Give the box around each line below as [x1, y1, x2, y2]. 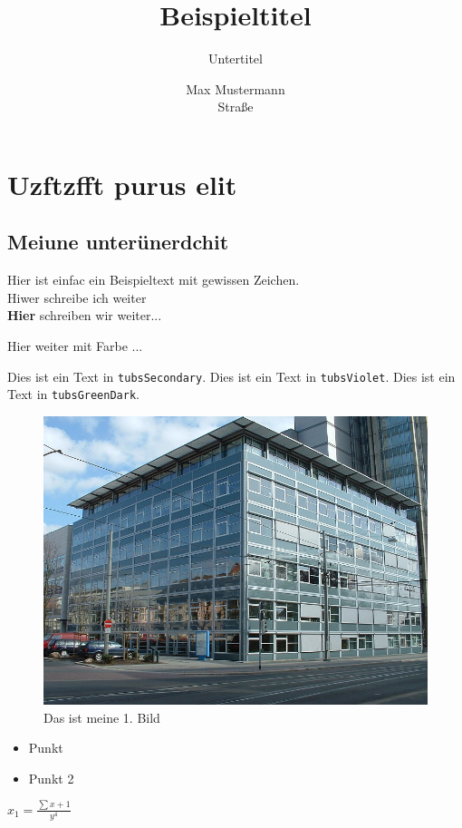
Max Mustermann [186, 79, 285, 98]
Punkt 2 [28, 768, 74, 787]
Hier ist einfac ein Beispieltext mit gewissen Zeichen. [7, 270, 300, 289]
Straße [217, 97, 254, 116]
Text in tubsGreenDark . [7, 385, 140, 404]
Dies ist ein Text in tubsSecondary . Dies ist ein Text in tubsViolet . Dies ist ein [7, 366, 456, 385]
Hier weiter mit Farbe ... [7, 336, 143, 356]
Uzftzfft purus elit [7, 165, 237, 202]
